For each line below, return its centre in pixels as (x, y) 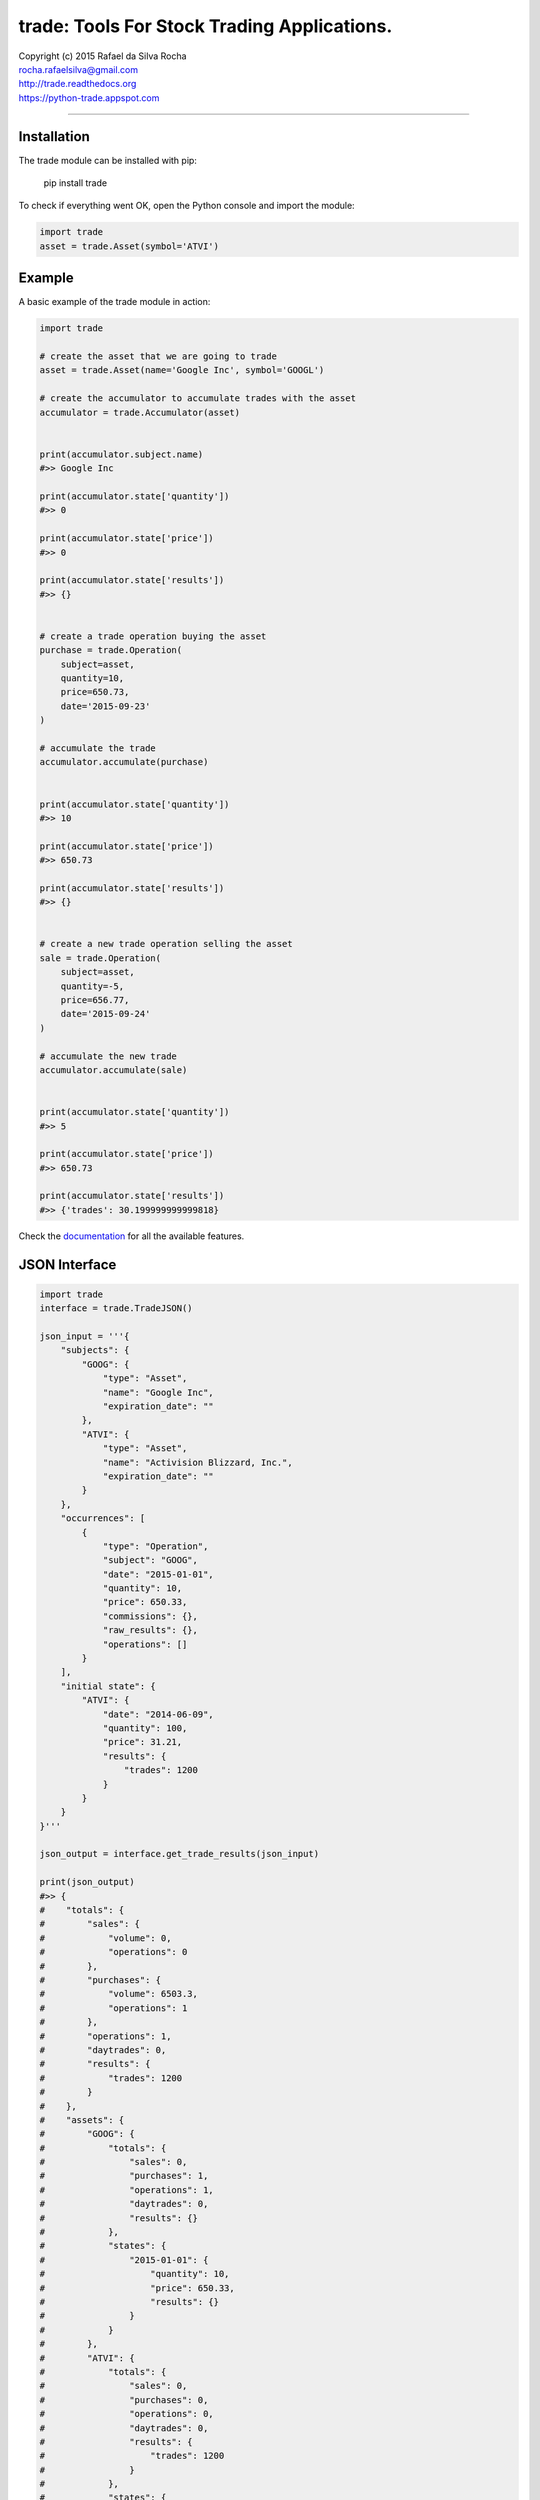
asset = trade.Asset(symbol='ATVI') (129, 246)
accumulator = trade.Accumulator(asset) (139, 412)
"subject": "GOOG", (150, 1560)
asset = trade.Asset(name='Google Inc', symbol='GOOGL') (182, 370)
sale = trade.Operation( (100, 958)
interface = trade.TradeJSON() (116, 1308)
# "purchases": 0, (124, 2399)
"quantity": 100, (145, 1728)
